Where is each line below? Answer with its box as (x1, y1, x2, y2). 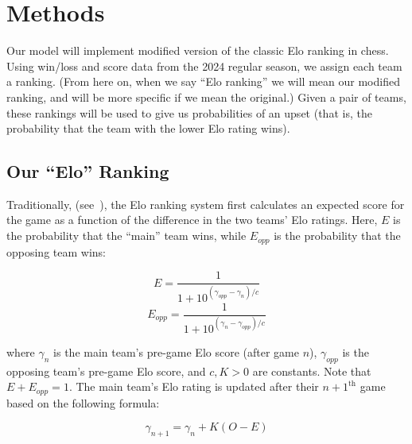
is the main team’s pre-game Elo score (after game (53, 343, 299, 360)
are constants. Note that (252, 362, 371, 379)
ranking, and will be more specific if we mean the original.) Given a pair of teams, (6, 88, 406, 105)
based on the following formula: (6, 394, 160, 411)
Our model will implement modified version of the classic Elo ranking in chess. (6, 42, 389, 59)
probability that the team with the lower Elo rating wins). (6, 120, 290, 137)
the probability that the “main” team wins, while (6, 227, 247, 244)
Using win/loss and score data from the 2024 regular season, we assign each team (6, 57, 402, 74)
